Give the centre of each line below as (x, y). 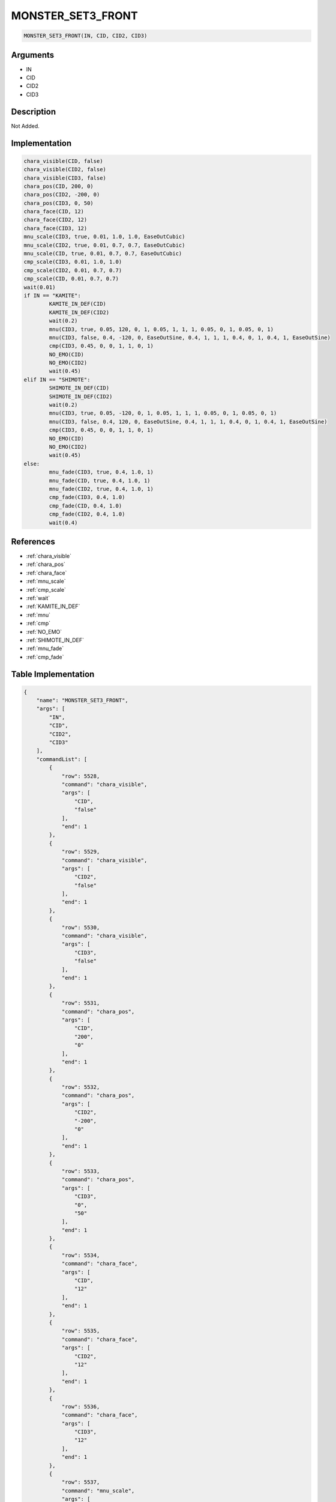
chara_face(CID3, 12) (55, 228)
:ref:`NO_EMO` (44, 631)
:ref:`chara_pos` (46, 564)
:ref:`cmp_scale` (46, 589)
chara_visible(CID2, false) (65, 169)
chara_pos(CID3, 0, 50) (59, 203)
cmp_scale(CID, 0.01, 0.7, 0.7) (71, 279)
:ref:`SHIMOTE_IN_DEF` (55, 640)
